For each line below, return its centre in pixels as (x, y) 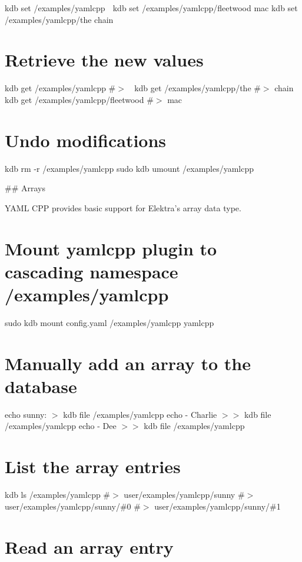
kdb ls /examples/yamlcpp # (58, 495)
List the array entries (93, 466)
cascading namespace (92, 271)
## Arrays (25, 188)
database (41, 386)
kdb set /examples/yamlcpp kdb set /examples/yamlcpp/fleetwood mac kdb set (151, 8)
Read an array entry (89, 546)
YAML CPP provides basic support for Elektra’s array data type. (123, 207)
